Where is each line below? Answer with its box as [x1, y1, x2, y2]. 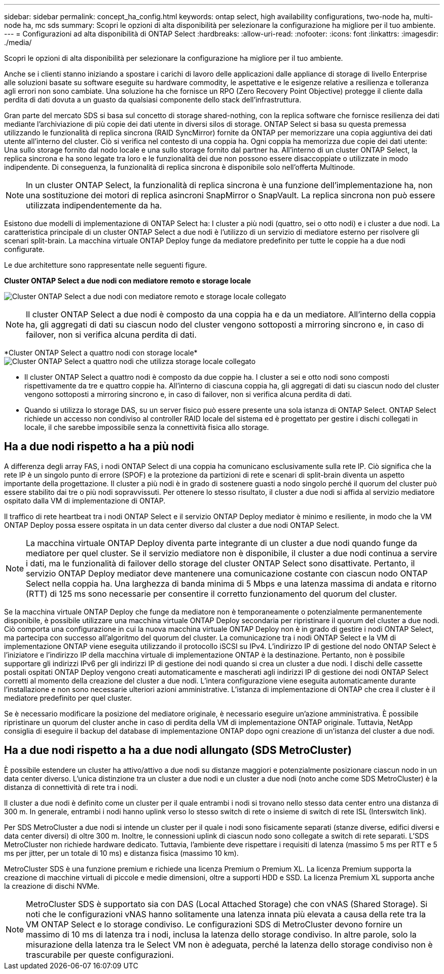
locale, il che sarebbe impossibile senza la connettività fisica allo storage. [24, 423, 269, 431]
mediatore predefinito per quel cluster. [4, 693, 132, 702]
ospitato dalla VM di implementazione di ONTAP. [4, 496, 166, 505]
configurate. [4, 245, 45, 254]
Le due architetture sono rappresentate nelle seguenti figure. [4, 261, 207, 269]
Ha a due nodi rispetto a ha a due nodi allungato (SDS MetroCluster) [4, 744, 352, 757]
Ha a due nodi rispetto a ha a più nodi [4, 440, 194, 453]
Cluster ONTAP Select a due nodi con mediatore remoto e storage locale [4, 276, 251, 285]
